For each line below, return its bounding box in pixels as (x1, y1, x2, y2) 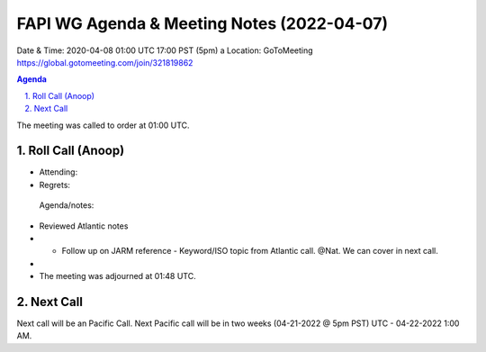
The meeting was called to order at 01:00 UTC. (16, 120, 190, 131)
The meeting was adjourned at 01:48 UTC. (39, 271, 197, 282)
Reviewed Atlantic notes (39, 221, 129, 231)
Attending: (39, 167, 78, 177)
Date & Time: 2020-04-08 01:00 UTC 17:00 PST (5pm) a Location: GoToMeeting (16, 45, 314, 56)
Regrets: (39, 179, 71, 190)
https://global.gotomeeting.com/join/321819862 (16, 57, 193, 68)
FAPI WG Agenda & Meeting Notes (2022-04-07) (16, 14, 389, 33)
